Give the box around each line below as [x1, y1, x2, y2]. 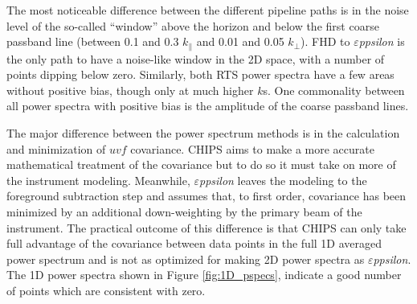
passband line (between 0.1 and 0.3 [6, 33, 179, 50]
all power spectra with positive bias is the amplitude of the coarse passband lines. [6, 97, 409, 114]
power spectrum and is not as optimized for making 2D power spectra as [6, 250, 365, 267]
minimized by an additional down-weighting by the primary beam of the [6, 203, 362, 220]
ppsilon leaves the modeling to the [199, 171, 367, 188]
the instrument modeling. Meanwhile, [6, 171, 190, 188]
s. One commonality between [263, 81, 405, 98]
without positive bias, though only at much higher [6, 81, 254, 98]
